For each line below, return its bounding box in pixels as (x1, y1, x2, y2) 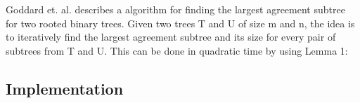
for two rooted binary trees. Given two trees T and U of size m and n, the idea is (6, 15, 355, 30)
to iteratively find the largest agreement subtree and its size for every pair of (6, 29, 336, 44)
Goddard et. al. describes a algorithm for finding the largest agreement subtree (6, 2, 345, 17)
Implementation (6, 77, 124, 99)
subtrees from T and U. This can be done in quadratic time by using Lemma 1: (6, 43, 348, 57)
